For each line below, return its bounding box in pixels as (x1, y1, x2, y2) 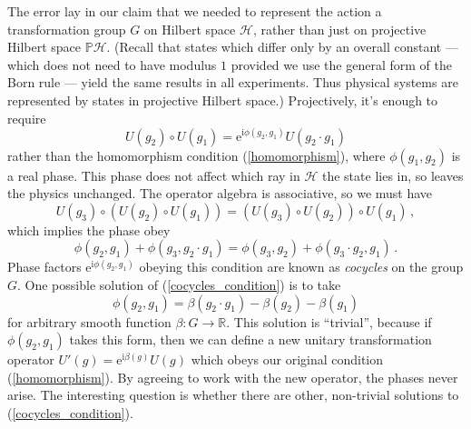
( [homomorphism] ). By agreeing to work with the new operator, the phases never (7, 367, 458, 386)
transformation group (7, 19, 126, 38)
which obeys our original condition (191, 350, 384, 369)
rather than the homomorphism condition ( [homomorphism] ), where (7, 145, 386, 165)
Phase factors (7, 257, 82, 276)
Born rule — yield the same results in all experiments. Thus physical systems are (7, 73, 458, 92)
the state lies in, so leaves (321, 165, 464, 185)
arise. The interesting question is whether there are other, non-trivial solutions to (7, 385, 459, 404)
